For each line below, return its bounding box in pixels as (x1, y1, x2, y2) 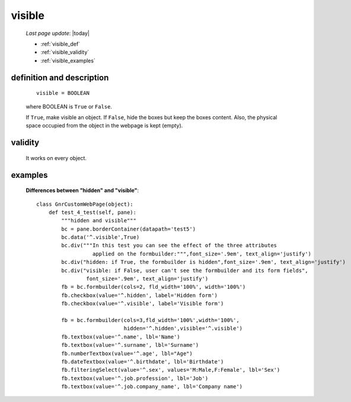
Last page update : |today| (25, 30, 90, 37)
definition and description (11, 72, 109, 82)
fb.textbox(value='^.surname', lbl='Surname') (61, 342, 199, 349)
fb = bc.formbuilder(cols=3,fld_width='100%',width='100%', (61, 317, 240, 323)
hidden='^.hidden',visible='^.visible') (123, 325, 243, 332)
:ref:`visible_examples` (40, 57, 96, 64)
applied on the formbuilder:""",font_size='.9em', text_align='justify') (92, 250, 311, 257)
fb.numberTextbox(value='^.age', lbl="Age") (61, 350, 193, 357)
